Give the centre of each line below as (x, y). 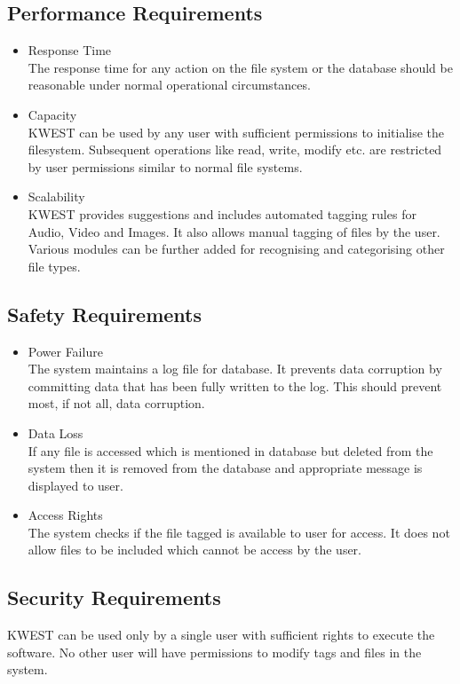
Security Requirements (114, 598)
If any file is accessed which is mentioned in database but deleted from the (230, 450)
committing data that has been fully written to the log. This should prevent (235, 385)
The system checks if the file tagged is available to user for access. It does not (239, 532)
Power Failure (65, 351)
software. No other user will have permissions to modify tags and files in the (214, 652)
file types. (54, 266)
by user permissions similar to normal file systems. (165, 166)
